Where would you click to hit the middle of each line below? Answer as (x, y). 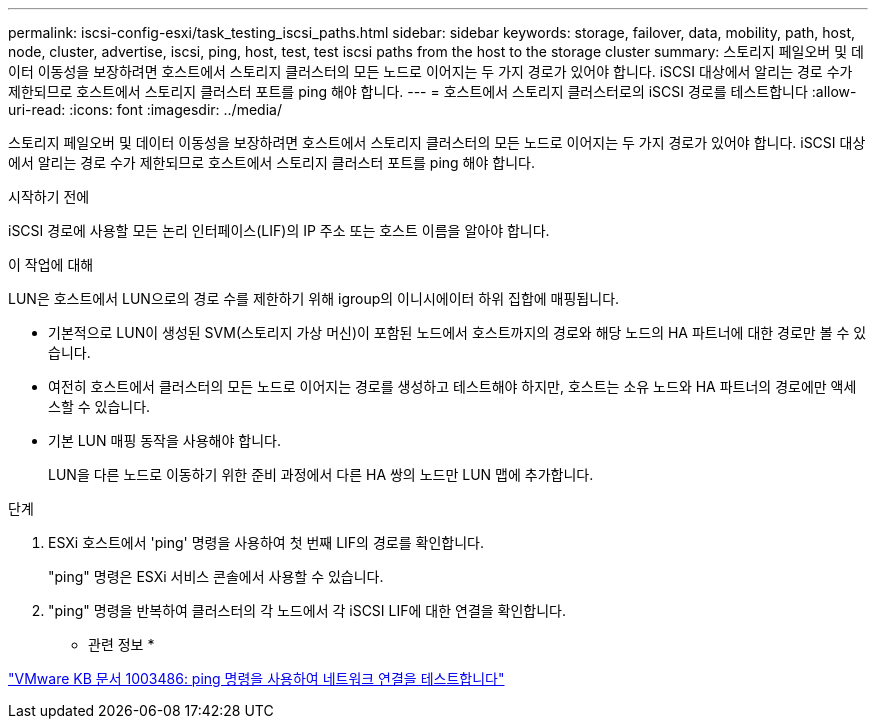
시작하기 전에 (49, 196)
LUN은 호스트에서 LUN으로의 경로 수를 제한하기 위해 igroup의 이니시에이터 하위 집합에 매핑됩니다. (314, 298)
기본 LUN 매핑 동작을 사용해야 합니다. (164, 440)
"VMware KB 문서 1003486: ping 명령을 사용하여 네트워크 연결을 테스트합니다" (256, 678)
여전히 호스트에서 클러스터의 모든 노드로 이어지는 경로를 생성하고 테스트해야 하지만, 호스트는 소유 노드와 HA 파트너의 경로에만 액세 (452, 386)
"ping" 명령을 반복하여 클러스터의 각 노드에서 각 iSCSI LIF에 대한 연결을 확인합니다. (307, 610)
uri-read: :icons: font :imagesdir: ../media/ (145, 109)
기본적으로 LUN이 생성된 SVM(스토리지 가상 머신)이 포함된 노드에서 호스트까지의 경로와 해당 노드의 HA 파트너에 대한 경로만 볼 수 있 (457, 332)
